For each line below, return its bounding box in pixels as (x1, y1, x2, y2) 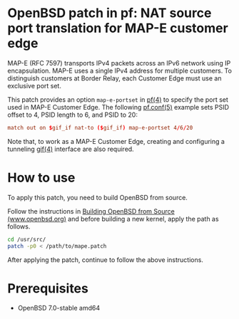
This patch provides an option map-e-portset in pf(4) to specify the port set (7, 95, 228, 104)
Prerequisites (7, 280, 89, 296)
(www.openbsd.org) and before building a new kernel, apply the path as (7, 214, 219, 223)
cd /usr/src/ (7, 236, 46, 243)
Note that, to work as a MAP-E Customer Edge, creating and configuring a (7, 137, 225, 145)
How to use (7, 169, 76, 186)
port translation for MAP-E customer (7, 20, 228, 36)
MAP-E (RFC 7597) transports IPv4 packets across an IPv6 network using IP (7, 58, 231, 67)
